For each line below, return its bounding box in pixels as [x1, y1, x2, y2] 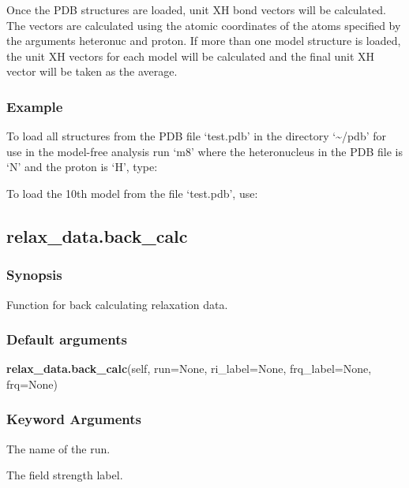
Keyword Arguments [6, 409, 142, 429]
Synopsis [6, 265, 62, 285]
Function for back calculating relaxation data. [6, 296, 228, 312]
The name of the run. [6, 440, 111, 456]
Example [6, 96, 63, 116]
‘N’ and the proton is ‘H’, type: [6, 158, 158, 175]
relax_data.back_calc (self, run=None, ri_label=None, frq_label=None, [6, 360, 372, 377]
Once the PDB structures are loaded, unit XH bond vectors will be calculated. [6, 2, 386, 17]
